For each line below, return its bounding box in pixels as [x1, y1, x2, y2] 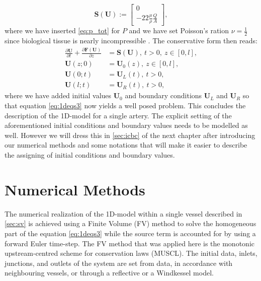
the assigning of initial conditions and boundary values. [5, 150, 175, 160]
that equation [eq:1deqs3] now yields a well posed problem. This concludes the [5, 100, 246, 111]
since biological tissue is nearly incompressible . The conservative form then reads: [5, 35, 257, 46]
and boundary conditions [125, 90, 202, 101]
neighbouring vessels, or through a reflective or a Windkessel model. [5, 267, 214, 278]
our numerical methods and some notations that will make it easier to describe [5, 139, 247, 150]
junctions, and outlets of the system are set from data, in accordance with [5, 257, 233, 268]
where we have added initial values [5, 90, 112, 101]
